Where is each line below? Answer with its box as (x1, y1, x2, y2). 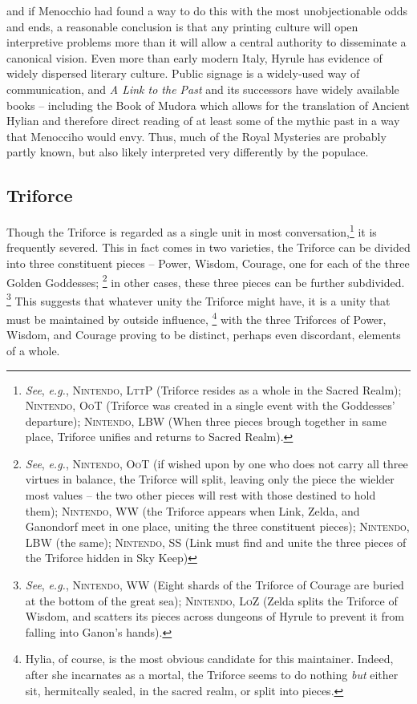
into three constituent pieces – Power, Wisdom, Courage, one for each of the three (6, 254, 410, 271)
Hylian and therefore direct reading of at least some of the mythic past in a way (6, 112, 400, 129)
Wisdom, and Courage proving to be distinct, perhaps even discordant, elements (6, 326, 401, 343)
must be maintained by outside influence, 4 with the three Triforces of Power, (6, 309, 387, 327)
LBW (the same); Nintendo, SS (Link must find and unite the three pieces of (25, 533, 407, 550)
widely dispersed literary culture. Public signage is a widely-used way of (6, 65, 360, 82)
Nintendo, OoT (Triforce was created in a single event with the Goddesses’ (25, 397, 395, 414)
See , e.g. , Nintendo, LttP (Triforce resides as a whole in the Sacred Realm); (25, 381, 402, 398)
